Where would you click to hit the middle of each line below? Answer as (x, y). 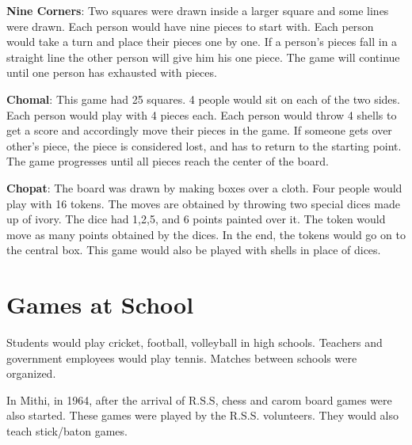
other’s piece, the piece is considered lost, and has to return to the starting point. (204, 145)
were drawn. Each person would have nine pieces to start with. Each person (190, 26)
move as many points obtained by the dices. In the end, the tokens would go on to (206, 234)
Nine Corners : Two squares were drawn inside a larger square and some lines (198, 10)
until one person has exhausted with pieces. (112, 72)
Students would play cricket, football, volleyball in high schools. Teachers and (195, 342)
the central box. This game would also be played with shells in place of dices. (194, 250)
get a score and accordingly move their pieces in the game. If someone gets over (199, 130)
